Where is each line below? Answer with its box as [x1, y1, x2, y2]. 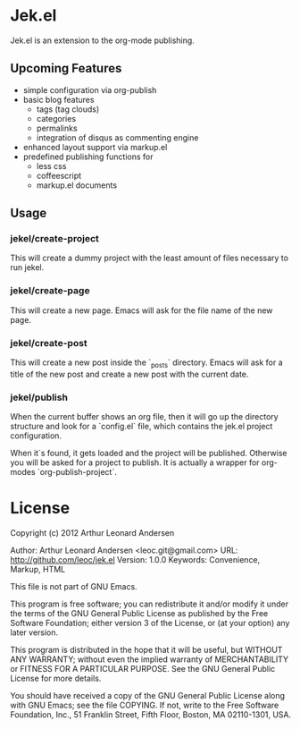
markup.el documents [36, 180, 118, 191]
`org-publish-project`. [37, 467, 117, 478]
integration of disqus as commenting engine [36, 131, 199, 143]
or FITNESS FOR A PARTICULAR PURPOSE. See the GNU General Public [10, 664, 276, 674]
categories [36, 113, 77, 123]
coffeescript [36, 170, 82, 181]
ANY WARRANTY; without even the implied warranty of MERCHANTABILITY [10, 654, 289, 665]
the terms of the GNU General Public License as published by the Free [10, 608, 269, 619]
